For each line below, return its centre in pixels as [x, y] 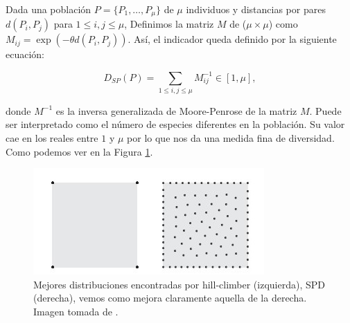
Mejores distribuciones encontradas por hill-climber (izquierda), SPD [179, 284]
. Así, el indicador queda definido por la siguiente [232, 39]
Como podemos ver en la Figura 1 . [79, 151]
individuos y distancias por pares [256, 9]
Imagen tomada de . [76, 312]
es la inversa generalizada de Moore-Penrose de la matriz [176, 110]
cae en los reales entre [52, 138]
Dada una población [49, 9]
